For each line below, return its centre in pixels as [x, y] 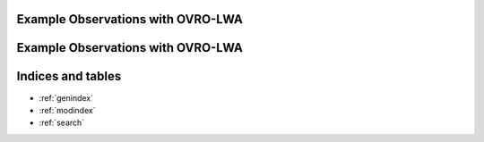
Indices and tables [69, 76]
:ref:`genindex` [66, 97]
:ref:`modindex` [67, 110]
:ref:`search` [62, 123]
